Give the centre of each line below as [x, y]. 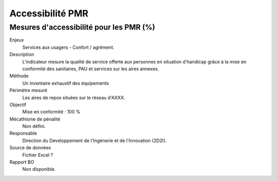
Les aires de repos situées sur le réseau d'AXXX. [74, 97]
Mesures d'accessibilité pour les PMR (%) [82, 27]
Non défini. [34, 126]
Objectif [18, 105]
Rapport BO [22, 162]
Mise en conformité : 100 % [51, 112]
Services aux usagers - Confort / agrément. [68, 47]
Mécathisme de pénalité [35, 119]
